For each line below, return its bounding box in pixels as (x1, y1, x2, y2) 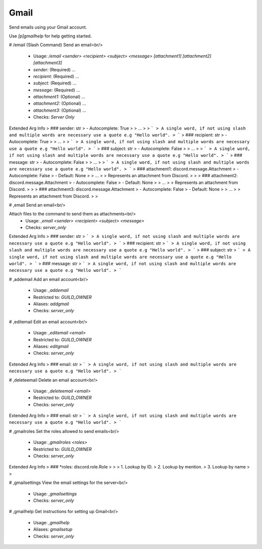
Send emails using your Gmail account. (9, 24, 87, 30)
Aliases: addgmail (33, 301, 69, 307)
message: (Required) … (33, 87, 80, 93)
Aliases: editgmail (33, 343, 69, 349)
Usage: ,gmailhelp (33, 519, 70, 525)
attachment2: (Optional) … (33, 100, 86, 106)
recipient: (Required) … (33, 73, 80, 79)
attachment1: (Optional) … (33, 94, 85, 100)
